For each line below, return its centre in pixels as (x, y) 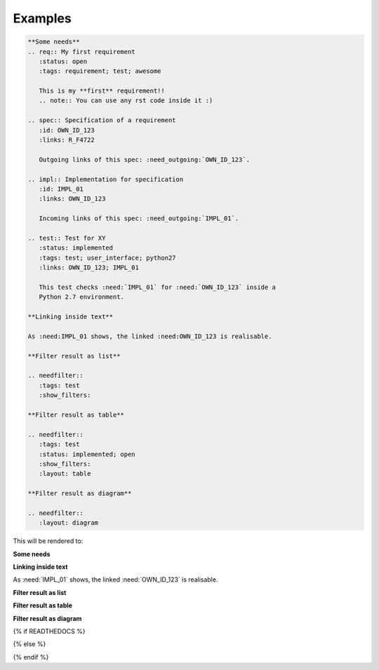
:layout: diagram (68, 523)
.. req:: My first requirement (82, 52)
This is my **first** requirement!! (102, 91)
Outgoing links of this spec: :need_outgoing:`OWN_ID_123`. (145, 159)
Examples (42, 18)
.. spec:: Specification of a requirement (102, 120)
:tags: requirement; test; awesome (100, 71)
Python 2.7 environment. (81, 297)
